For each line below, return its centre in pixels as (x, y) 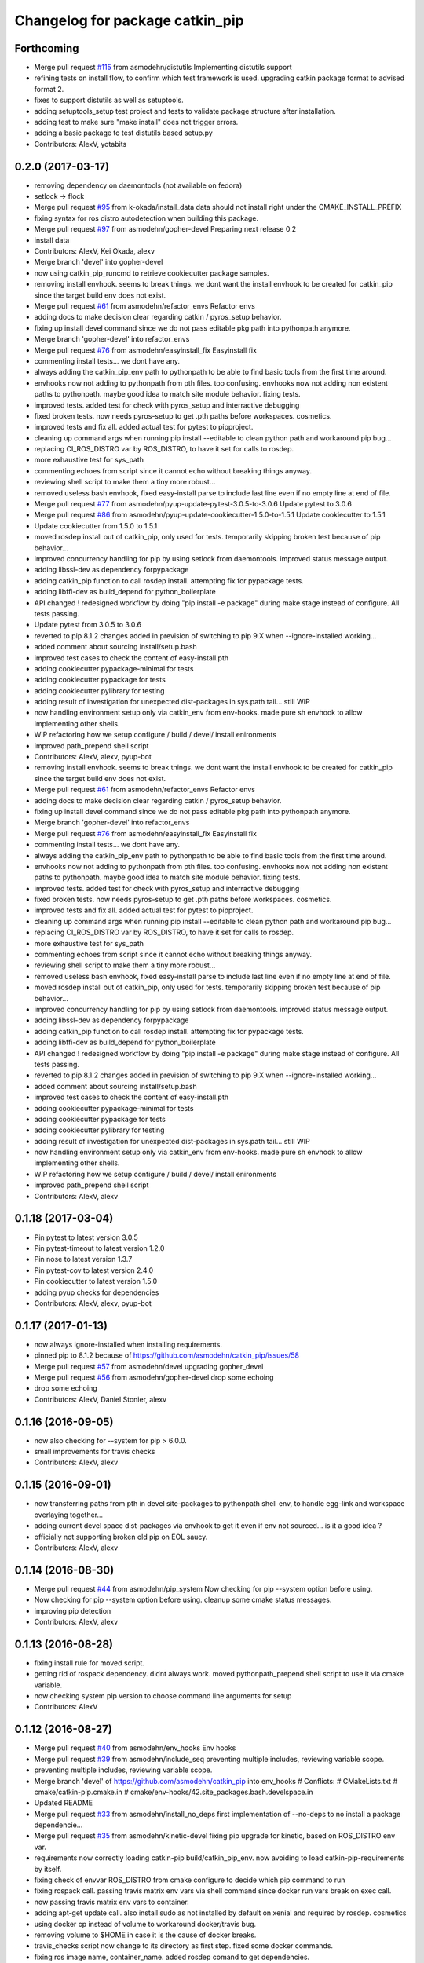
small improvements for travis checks (95, 1452)
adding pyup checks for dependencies (97, 1292)
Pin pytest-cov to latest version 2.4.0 (94, 1270)
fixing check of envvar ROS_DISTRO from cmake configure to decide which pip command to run (190, 1880)
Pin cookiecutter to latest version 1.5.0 (96, 1281)
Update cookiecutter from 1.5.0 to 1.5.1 (96, 525)
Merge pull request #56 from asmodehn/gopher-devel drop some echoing (154, 1377)
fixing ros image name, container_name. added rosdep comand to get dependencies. (172, 1957)
